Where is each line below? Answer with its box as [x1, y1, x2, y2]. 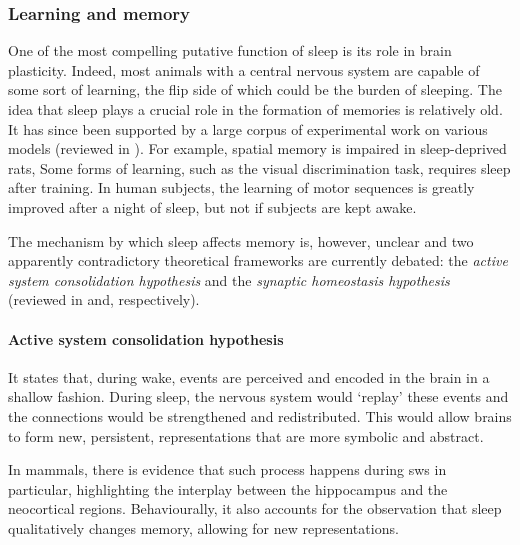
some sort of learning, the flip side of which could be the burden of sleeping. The [8, 79, 502, 100]
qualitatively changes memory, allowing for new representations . [8, 517, 399, 538]
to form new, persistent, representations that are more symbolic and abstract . [8, 425, 484, 446]
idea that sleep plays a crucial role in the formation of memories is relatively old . [8, 99, 503, 119]
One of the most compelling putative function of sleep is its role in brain [8, 40, 452, 61]
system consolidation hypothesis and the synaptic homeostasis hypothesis [8, 269, 450, 290]
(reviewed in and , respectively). [8, 289, 200, 310]
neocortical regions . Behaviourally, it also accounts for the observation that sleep [8, 498, 502, 519]
